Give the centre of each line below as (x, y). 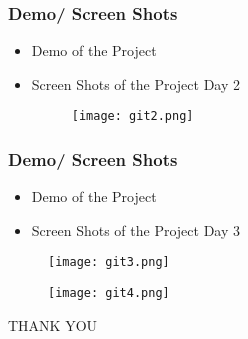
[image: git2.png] (132, 116)
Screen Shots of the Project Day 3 (136, 229)
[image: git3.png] (109, 262)
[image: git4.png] (109, 293)
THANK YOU (53, 324)
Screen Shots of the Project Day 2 (136, 83)
